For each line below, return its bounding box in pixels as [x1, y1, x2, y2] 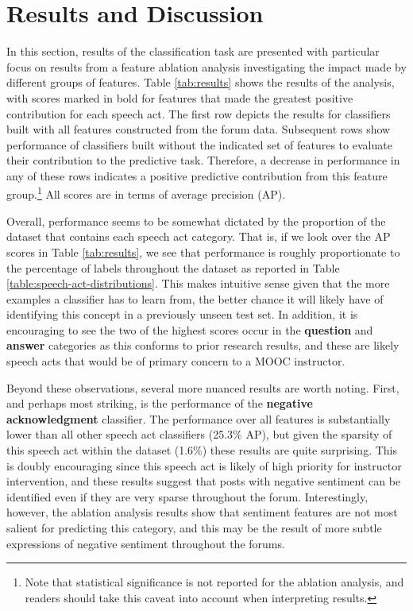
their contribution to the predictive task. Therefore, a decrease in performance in [6, 152, 400, 168]
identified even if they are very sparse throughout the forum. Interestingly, [6, 488, 369, 505]
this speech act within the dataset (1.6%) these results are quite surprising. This [6, 442, 397, 458]
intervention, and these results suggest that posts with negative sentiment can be [6, 473, 401, 489]
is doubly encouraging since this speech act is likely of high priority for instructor [6, 457, 402, 474]
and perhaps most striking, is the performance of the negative [6, 395, 313, 412]
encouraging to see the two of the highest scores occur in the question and [6, 321, 373, 338]
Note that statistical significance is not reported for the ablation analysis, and [25, 574, 404, 590]
